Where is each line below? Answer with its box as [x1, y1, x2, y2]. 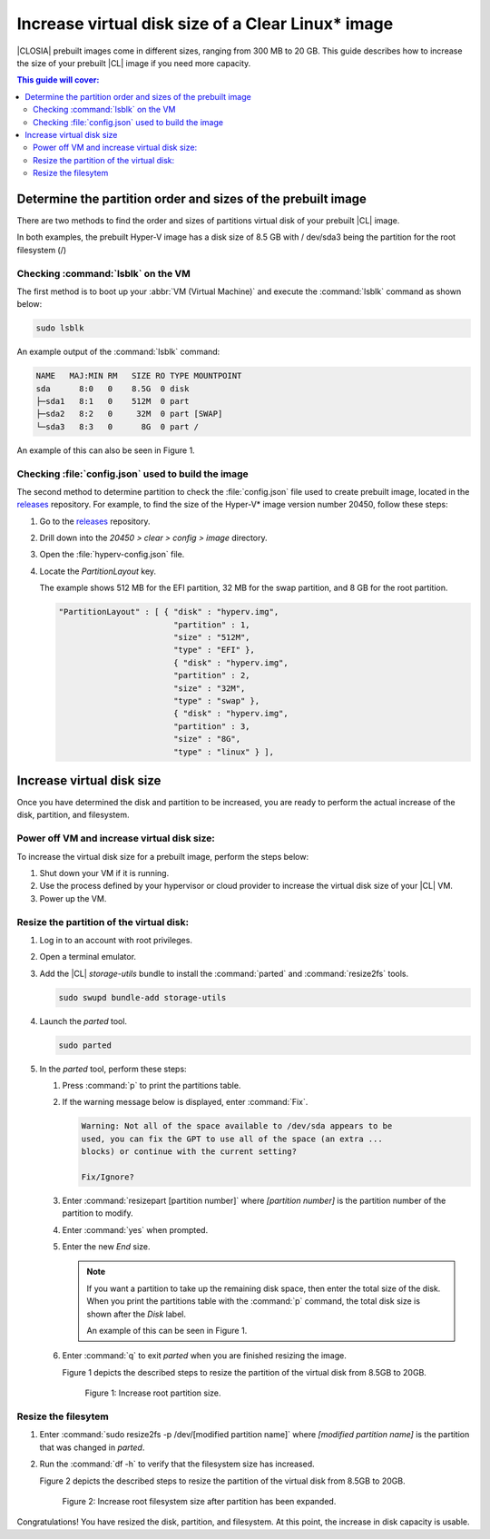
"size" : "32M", [172, 683, 246, 694]
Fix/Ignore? [81, 1171, 135, 1182]
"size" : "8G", [172, 734, 240, 745]
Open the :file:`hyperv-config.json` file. [39, 549, 185, 560]
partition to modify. [62, 1208, 133, 1218]
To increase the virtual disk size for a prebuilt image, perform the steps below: [16, 851, 309, 862]
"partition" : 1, [172, 619, 250, 630]
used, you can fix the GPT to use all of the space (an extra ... [81, 1133, 383, 1144]
